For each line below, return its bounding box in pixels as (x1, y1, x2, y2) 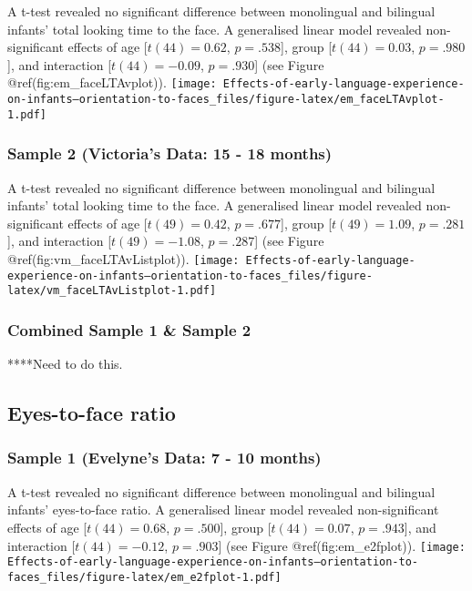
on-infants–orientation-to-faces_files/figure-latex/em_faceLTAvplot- (7, 93, 445, 107)
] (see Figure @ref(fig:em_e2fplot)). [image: (218, 535, 466, 555)
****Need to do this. (7, 354, 123, 373)
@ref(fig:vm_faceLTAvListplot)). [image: (7, 249, 240, 268)
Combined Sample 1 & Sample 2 (7, 318, 251, 341)
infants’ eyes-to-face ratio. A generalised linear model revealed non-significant (7, 500, 439, 519)
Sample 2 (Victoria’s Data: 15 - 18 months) (7, 142, 333, 165)
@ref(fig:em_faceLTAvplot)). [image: (7, 73, 217, 92)
